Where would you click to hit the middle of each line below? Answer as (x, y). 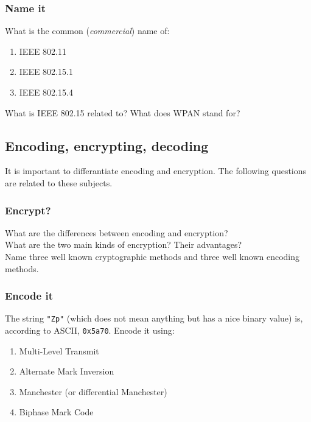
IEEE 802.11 (43, 51)
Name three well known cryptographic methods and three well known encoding (152, 256)
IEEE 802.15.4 (46, 92)
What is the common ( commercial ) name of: (87, 31)
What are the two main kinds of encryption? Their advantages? (124, 244)
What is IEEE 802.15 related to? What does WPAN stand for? (123, 112)
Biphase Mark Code (56, 412)
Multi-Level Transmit (59, 350)
